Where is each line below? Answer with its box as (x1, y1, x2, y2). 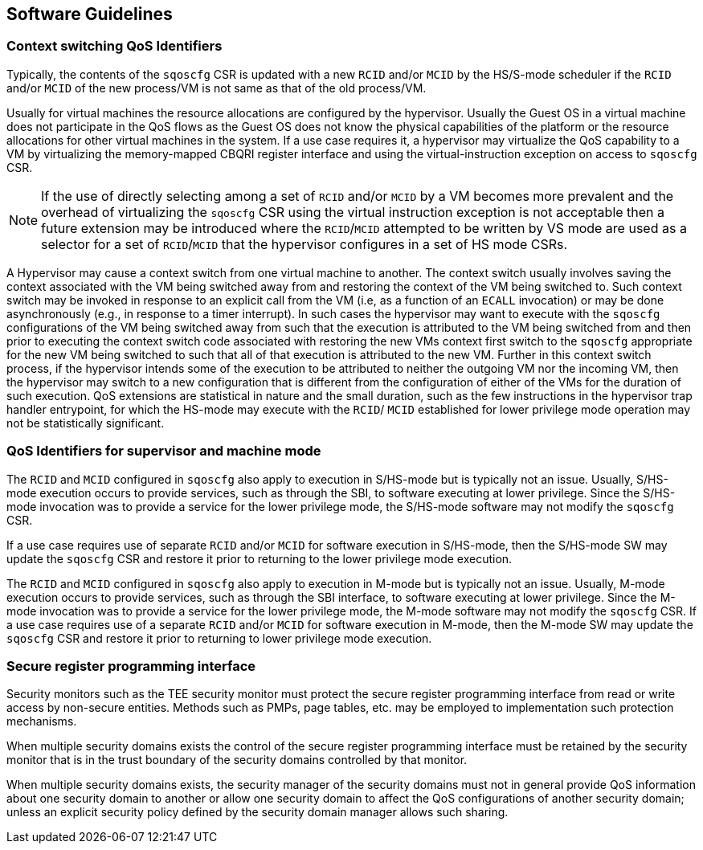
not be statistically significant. (6, 415, 165, 430)
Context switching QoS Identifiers (6, 38, 223, 55)
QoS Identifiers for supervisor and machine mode (6, 443, 321, 460)
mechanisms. (6, 714, 77, 729)
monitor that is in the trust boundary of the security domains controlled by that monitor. (6, 753, 468, 767)
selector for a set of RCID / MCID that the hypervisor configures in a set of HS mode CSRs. (41, 235, 568, 252)
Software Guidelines (6, 4, 173, 24)
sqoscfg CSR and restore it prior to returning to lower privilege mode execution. (6, 631, 432, 645)
